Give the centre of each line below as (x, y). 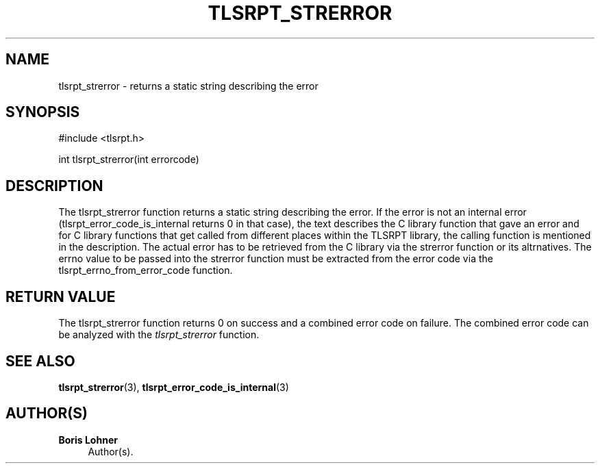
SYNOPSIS (43, 112)
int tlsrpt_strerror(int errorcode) (129, 160)
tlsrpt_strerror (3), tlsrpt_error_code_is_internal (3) (174, 387)
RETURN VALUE (61, 296)
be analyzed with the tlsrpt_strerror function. (159, 335)
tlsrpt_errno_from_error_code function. (146, 270)
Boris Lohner (88, 440)
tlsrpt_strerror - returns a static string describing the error (188, 86)
